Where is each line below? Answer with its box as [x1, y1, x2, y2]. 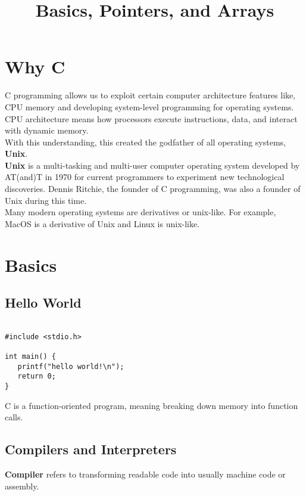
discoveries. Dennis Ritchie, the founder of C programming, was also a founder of [5, 182, 301, 195]
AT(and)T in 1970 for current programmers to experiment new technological [5, 170, 285, 183]
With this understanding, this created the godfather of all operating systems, [5, 135, 286, 148]
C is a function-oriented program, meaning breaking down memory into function [5, 399, 298, 411]
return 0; [17, 372, 56, 381]
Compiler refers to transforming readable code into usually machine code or [5, 468, 286, 480]
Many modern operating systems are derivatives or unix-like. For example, [5, 206, 276, 218]
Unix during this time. [5, 194, 87, 206]
